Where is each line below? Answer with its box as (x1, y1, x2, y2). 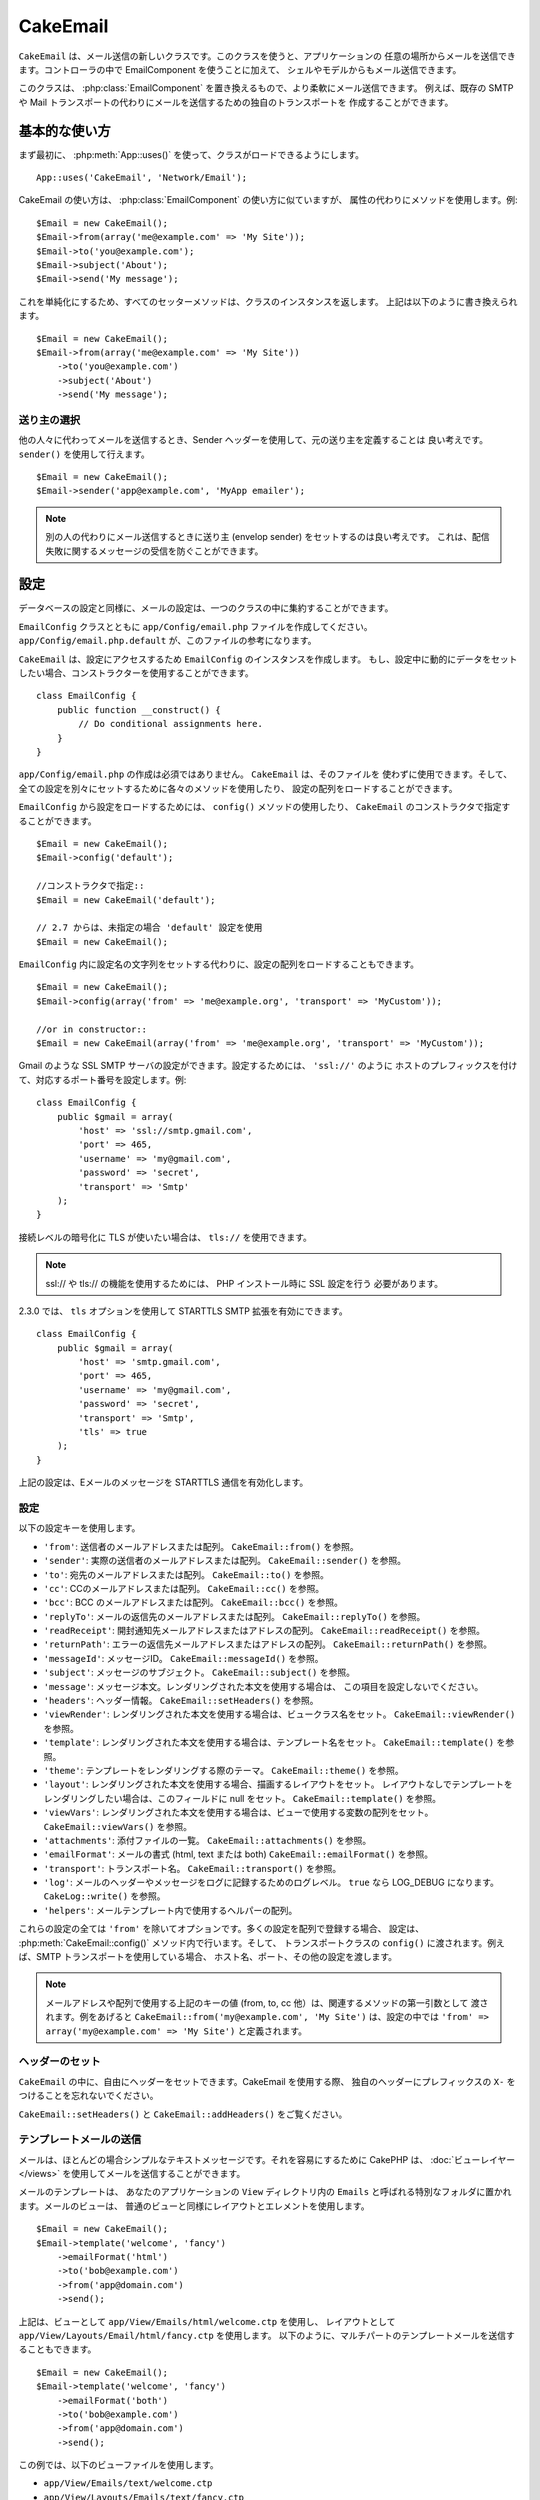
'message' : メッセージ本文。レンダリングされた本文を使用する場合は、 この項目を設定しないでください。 (43, 1680, 484, 1692)
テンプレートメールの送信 (18, 2133, 142, 2147)
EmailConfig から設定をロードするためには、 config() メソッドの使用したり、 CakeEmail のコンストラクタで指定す (18, 801, 511, 813)
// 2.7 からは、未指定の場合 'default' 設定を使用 (36, 922, 263, 934)
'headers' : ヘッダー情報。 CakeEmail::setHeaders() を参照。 (43, 1695, 319, 1707)
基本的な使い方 (18, 122, 111, 139)
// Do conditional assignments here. (78, 718, 264, 730)
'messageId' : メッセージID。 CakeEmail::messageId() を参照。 (43, 1652, 324, 1664)
